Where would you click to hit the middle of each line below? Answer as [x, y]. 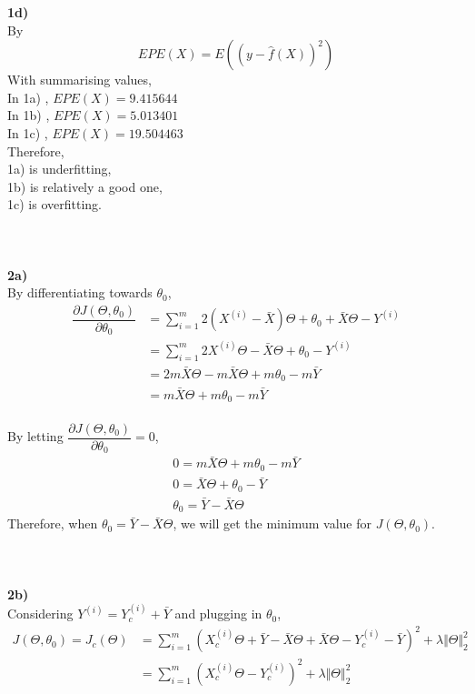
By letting [35, 436]
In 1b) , [29, 115]
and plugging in [218, 614]
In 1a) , [28, 97]
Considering [40, 614]
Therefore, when [53, 523]
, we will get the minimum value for [272, 523]
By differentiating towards [80, 292]
